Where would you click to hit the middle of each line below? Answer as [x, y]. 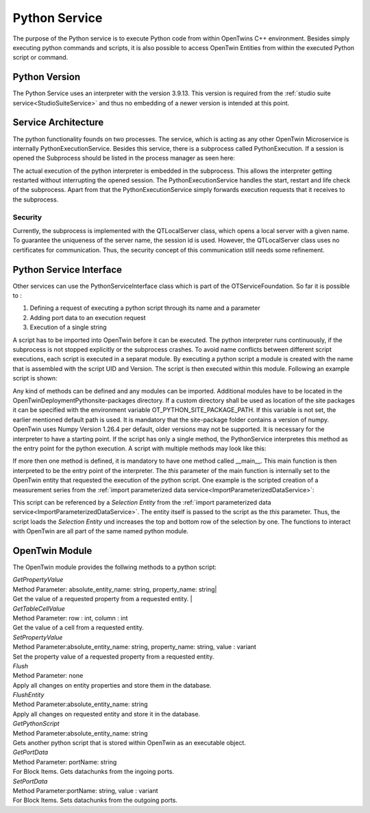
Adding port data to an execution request [88, 317]
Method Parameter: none [48, 676]
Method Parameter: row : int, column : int [70, 618]
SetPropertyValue [38, 637]
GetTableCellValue [39, 608]
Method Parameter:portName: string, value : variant [85, 790]
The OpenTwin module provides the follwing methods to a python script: [115, 567]
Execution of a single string [68, 327]
